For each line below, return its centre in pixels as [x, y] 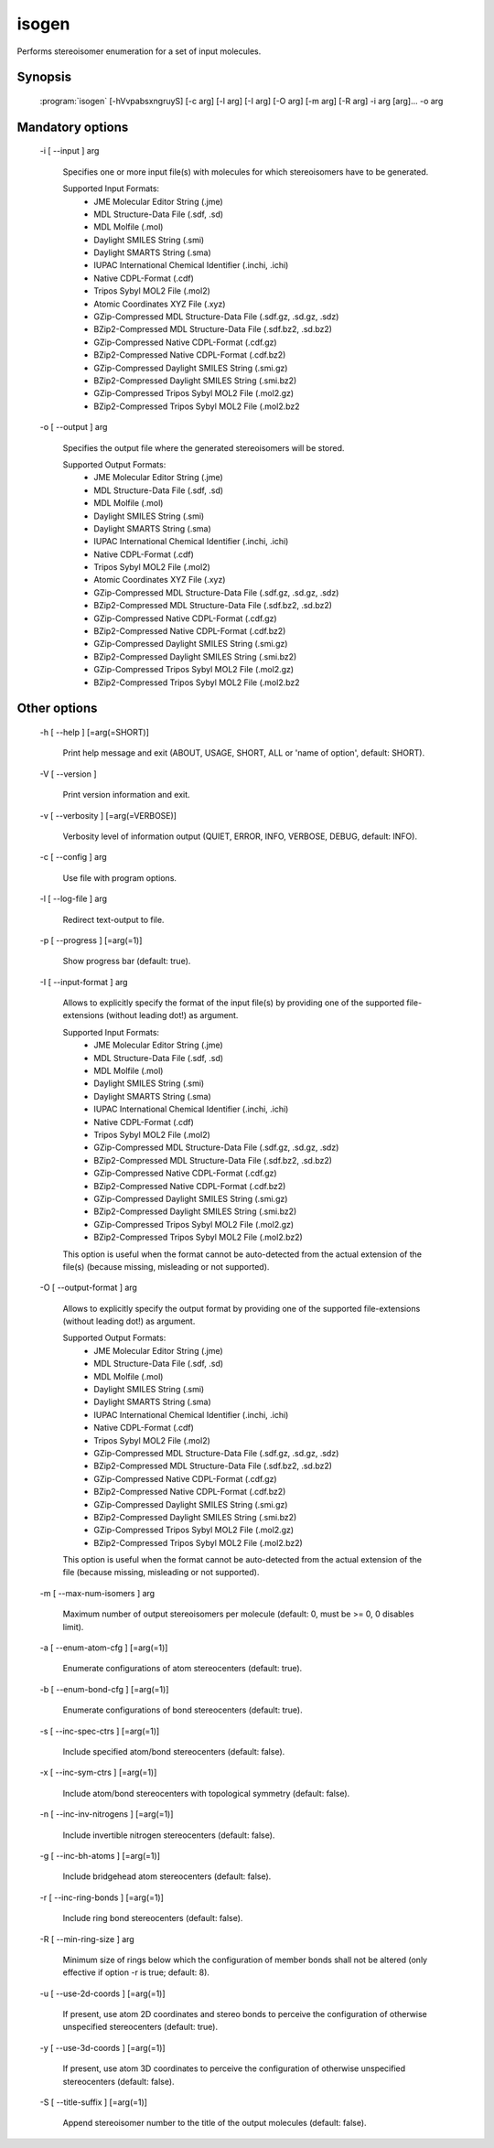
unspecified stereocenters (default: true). [140, 2027]
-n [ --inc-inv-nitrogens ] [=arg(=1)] [107, 1814]
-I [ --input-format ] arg [84, 982]
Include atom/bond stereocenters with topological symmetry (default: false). [206, 1793]
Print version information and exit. [127, 795]
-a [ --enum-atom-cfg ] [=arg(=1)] [104, 1648]
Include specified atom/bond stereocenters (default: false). [174, 1751]
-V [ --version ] [68, 774]
